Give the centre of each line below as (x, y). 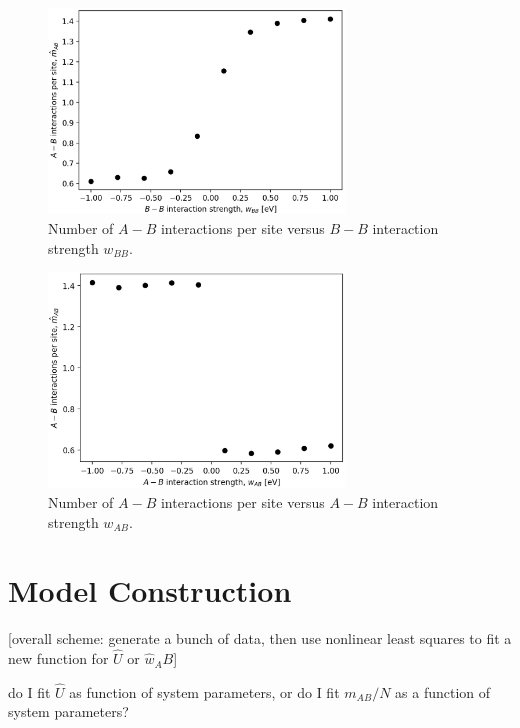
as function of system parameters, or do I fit (204, 691)
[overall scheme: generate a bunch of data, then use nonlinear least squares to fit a (260, 638)
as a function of (443, 691)
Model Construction (150, 590)
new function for (58, 658)
